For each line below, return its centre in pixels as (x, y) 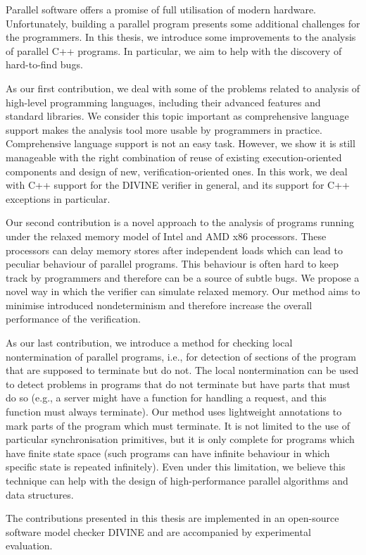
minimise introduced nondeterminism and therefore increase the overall (159, 305)
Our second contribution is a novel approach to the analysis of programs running (180, 222)
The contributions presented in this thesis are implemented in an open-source (172, 518)
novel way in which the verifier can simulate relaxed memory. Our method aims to (183, 291)
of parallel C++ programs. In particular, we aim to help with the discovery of (174, 50)
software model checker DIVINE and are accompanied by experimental (158, 531)
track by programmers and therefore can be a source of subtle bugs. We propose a (183, 277)
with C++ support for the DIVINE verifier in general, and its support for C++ (178, 185)
